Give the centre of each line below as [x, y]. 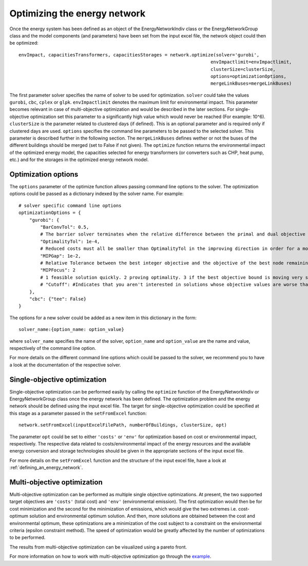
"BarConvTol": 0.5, [65, 227]
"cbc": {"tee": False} [58, 299]
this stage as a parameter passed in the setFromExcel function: [78, 413]
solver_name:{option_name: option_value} [71, 329]
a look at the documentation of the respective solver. [65, 365]
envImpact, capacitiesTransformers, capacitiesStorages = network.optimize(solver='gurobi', [139, 55]
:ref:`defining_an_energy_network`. [46, 467]
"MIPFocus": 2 [58, 270]
